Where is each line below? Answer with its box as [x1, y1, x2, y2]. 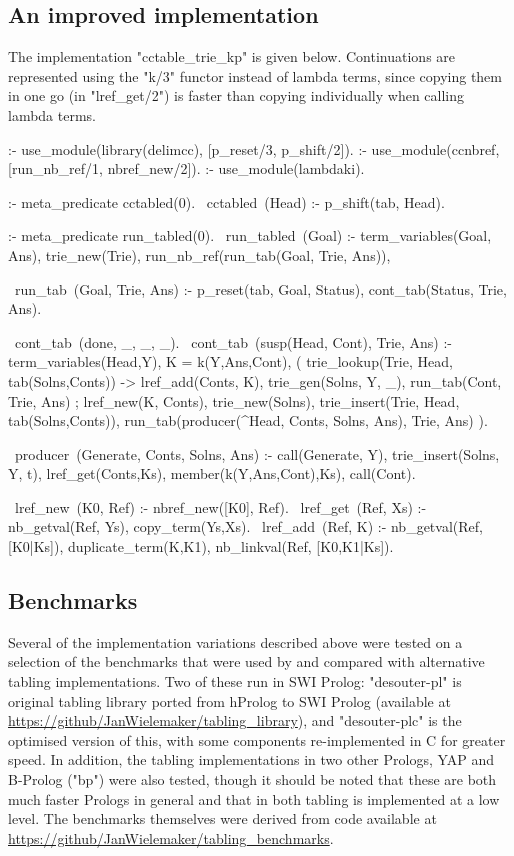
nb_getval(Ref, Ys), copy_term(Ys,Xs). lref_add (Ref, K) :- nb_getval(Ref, [8, 516, 483, 537]
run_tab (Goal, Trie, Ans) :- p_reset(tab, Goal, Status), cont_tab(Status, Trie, [14, 278, 507, 299]
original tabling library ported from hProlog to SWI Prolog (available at [8, 690, 451, 711]
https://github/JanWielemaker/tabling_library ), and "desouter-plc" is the [8, 710, 462, 731]
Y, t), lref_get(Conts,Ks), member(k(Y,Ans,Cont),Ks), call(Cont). [8, 463, 416, 484]
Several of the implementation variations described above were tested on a [8, 631, 463, 652]
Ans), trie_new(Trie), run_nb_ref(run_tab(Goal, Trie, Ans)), [8, 244, 391, 265]
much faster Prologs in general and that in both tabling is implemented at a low [8, 788, 500, 809]
